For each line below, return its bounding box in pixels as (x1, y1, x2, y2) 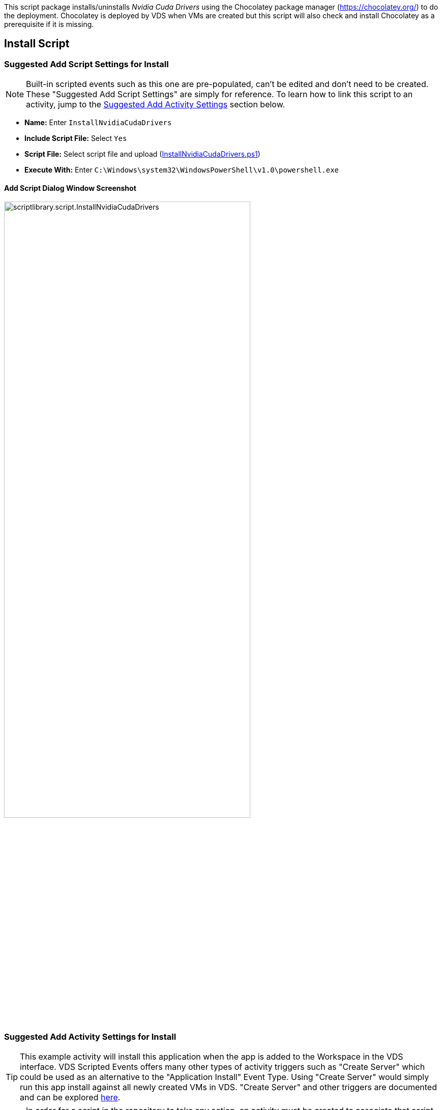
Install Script (4, 37, 70, 50)
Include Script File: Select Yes (24, 134, 127, 143)
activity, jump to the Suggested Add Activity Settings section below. (26, 99, 285, 110)
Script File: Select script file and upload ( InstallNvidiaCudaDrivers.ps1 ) (24, 150, 260, 159)
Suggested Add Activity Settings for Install (4, 1031, 176, 1042)
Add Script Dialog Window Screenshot (4, 183, 136, 192)
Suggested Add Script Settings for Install (4, 59, 169, 69)
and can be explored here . (20, 1092, 121, 1103)
